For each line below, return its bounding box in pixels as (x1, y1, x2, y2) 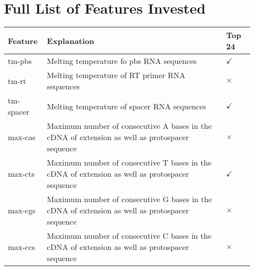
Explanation (47, 35, 95, 46)
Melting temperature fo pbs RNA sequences (47, 55, 197, 67)
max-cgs (8, 205, 36, 216)
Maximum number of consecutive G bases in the (47, 193, 212, 205)
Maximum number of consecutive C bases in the (47, 230, 212, 242)
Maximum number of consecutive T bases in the (47, 157, 212, 168)
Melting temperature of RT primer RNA (47, 69, 186, 81)
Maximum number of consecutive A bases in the (47, 120, 212, 132)
